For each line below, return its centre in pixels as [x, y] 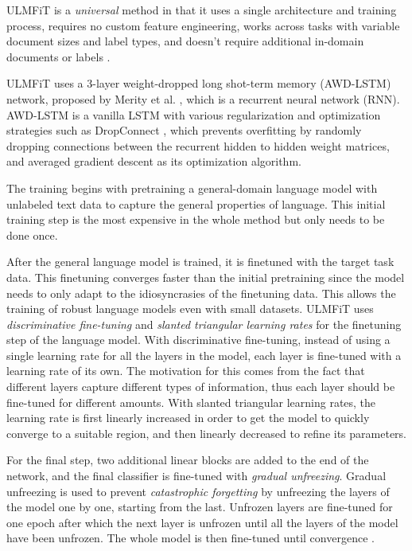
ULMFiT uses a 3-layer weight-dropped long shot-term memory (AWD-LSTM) [199, 83]
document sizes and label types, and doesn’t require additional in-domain [185, 41]
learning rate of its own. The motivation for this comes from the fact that [186, 371]
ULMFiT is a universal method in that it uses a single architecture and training [202, 10]
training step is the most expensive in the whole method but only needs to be [196, 219]
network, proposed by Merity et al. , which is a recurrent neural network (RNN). [203, 98]
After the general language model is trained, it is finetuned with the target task [200, 262]
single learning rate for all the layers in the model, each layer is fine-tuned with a [204, 355]
